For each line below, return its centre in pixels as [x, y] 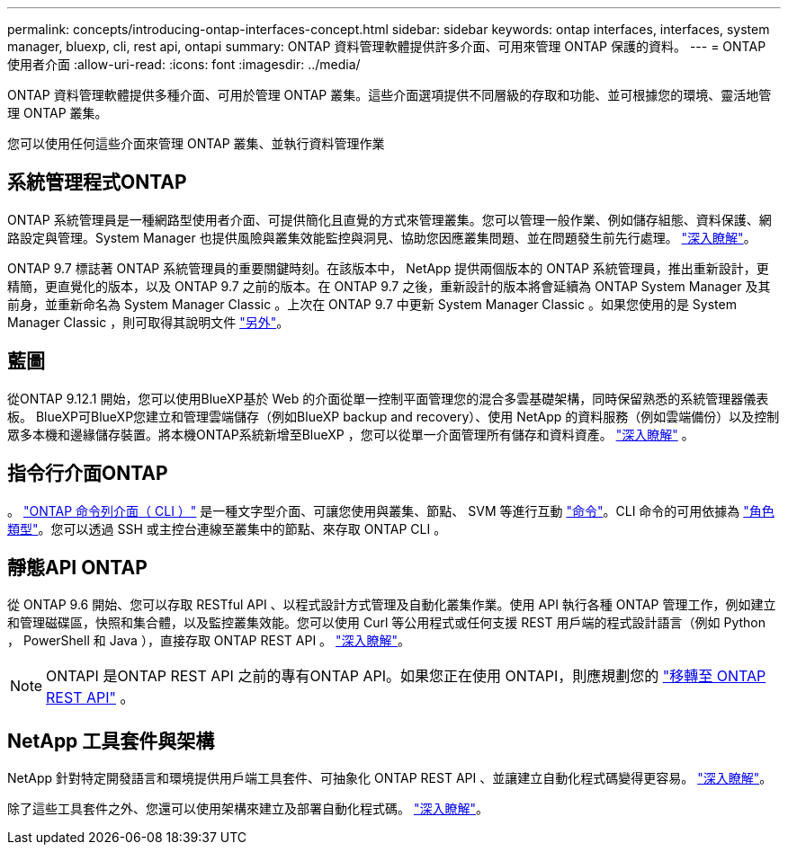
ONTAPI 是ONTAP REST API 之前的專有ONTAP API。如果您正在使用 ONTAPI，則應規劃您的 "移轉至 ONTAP [406, 676]
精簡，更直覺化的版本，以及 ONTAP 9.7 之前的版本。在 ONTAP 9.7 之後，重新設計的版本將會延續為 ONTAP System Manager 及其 [389, 286]
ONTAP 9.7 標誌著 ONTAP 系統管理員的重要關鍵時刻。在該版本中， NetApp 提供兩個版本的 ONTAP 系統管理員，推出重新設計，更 [388, 268]
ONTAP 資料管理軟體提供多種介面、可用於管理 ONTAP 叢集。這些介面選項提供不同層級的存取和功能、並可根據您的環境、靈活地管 [390, 95]
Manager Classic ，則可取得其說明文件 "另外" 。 [148, 322]
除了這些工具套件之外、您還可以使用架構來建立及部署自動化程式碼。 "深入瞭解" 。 [248, 809]
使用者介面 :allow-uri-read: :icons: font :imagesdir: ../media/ [184, 64]
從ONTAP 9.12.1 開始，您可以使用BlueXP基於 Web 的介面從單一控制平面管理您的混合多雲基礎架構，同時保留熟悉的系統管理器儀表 [388, 398]
